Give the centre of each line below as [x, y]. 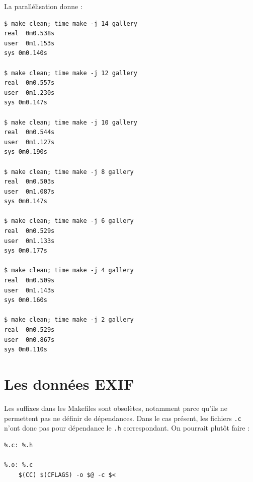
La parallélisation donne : [43, 6]
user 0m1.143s [29, 290]
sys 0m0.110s [26, 350]
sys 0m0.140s [26, 53]
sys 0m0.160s [26, 300]
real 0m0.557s [29, 83]
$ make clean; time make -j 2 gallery [69, 320]
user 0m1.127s [29, 142]
